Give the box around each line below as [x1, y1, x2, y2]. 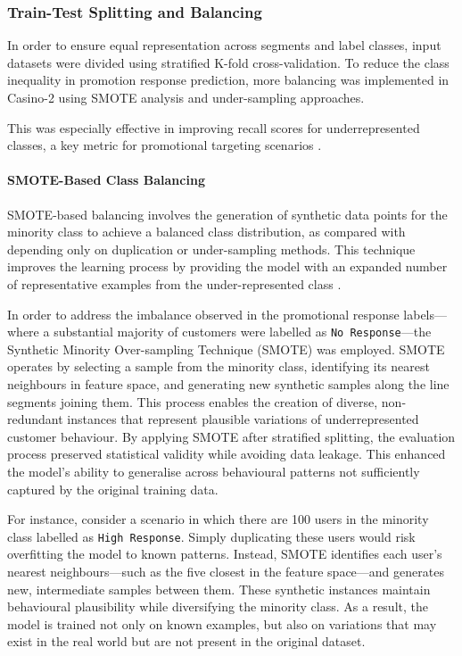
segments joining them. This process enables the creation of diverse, [7, 392, 378, 411]
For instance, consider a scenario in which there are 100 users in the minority [7, 510, 429, 528]
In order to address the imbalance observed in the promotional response [7, 304, 400, 323]
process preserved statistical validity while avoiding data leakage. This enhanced [7, 444, 446, 463]
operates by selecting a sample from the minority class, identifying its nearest [7, 357, 430, 376]
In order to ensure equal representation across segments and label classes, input [7, 36, 441, 54]
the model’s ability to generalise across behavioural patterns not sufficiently [7, 461, 420, 480]
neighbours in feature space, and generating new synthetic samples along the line [7, 374, 450, 393]
